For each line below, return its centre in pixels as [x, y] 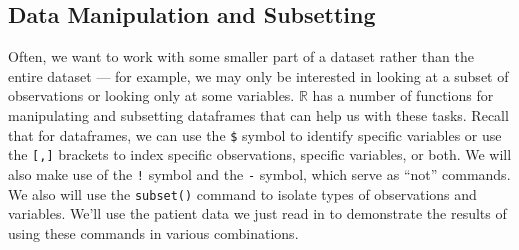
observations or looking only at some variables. [151, 95]
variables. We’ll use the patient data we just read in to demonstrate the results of [257, 213]
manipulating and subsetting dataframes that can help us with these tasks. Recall [258, 114]
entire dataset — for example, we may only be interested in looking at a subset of [258, 75]
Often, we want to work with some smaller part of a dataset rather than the [241, 56]
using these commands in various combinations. [153, 232]
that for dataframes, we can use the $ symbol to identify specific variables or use [255, 134]
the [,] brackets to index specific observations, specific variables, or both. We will [260, 154]
